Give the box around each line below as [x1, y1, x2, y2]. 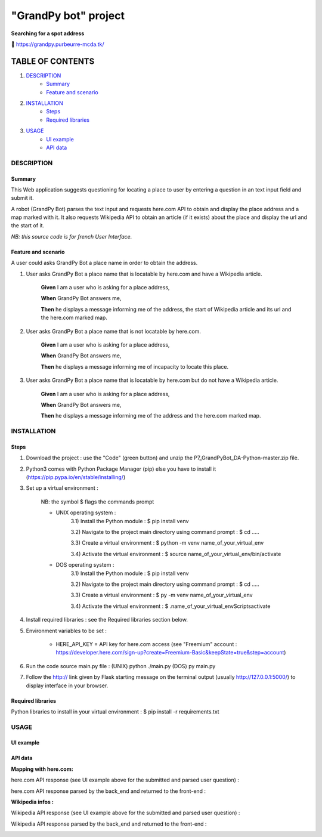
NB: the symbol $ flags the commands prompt [41, 498, 154, 505]
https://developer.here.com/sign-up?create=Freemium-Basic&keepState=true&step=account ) [55, 649, 286, 656]
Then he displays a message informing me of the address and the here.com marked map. [41, 412, 261, 419]
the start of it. [11, 222, 45, 229]
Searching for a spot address [11, 30, 85, 37]
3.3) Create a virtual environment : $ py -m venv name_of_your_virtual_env [70, 591, 253, 599]
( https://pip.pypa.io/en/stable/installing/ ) [26, 474, 126, 481]
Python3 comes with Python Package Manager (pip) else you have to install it [26, 465, 216, 472]
